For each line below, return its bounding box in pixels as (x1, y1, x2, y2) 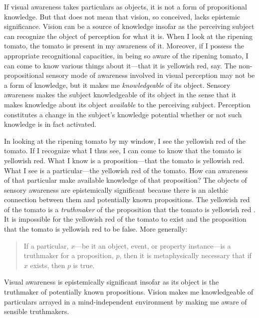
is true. (73, 260, 95, 270)
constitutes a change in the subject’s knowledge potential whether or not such (4, 109, 242, 119)
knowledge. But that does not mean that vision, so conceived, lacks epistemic (4, 11, 241, 21)
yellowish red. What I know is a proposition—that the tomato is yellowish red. (4, 155, 245, 165)
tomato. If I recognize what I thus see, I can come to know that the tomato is (4, 145, 242, 156)
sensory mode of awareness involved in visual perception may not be (46, 70, 255, 80)
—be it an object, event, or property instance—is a (75, 240, 231, 251)
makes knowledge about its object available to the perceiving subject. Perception (4, 99, 251, 109)
